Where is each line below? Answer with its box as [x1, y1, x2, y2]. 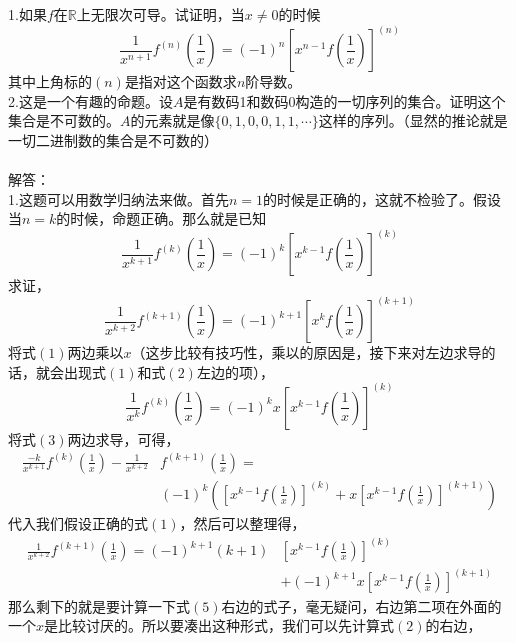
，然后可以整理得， [179, 512, 306, 533]
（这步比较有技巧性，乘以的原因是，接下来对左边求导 [131, 342, 482, 363]
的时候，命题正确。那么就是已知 [56, 208, 267, 229]
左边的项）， [196, 361, 274, 382]
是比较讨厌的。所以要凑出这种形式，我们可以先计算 [44, 615, 381, 636]
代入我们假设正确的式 [8, 512, 148, 533]
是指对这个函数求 [124, 71, 237, 92]
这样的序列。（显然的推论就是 [318, 110, 508, 131]
